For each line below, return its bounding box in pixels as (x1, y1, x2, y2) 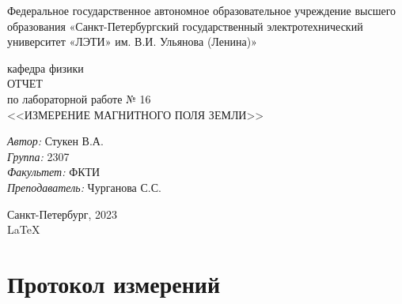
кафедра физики (7, 59, 84, 76)
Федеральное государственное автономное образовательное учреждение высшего (7, 2, 396, 18)
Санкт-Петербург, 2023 (7, 205, 117, 222)
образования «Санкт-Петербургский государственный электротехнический (7, 17, 363, 34)
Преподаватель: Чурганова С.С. (7, 178, 161, 195)
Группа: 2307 (7, 148, 70, 164)
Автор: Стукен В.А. (7, 133, 104, 149)
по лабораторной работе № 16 (7, 90, 151, 107)
